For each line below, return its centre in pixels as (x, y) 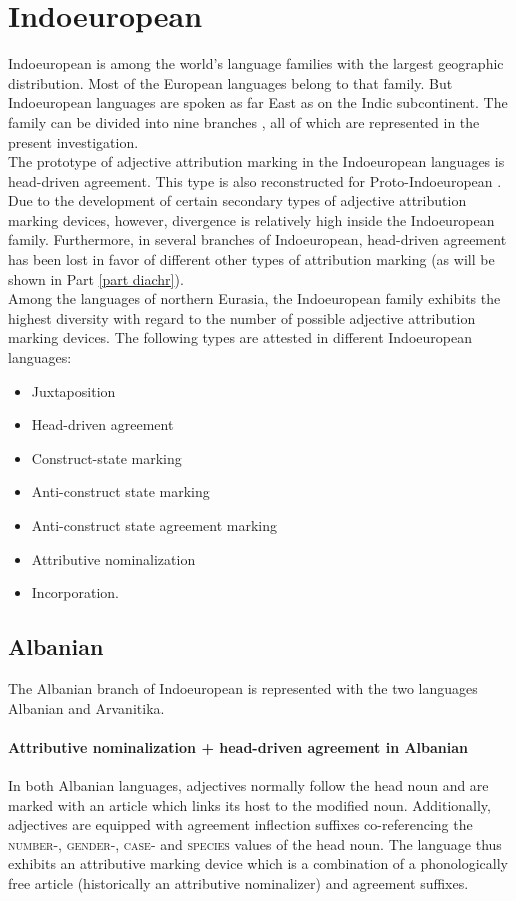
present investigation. (73, 141)
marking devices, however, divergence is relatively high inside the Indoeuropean (251, 219)
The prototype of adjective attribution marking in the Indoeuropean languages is (256, 161)
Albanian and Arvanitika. (86, 707)
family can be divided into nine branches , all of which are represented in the (244, 121)
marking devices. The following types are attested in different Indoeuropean (240, 337)
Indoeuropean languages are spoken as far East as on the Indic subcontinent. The (258, 102)
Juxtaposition (73, 390)
